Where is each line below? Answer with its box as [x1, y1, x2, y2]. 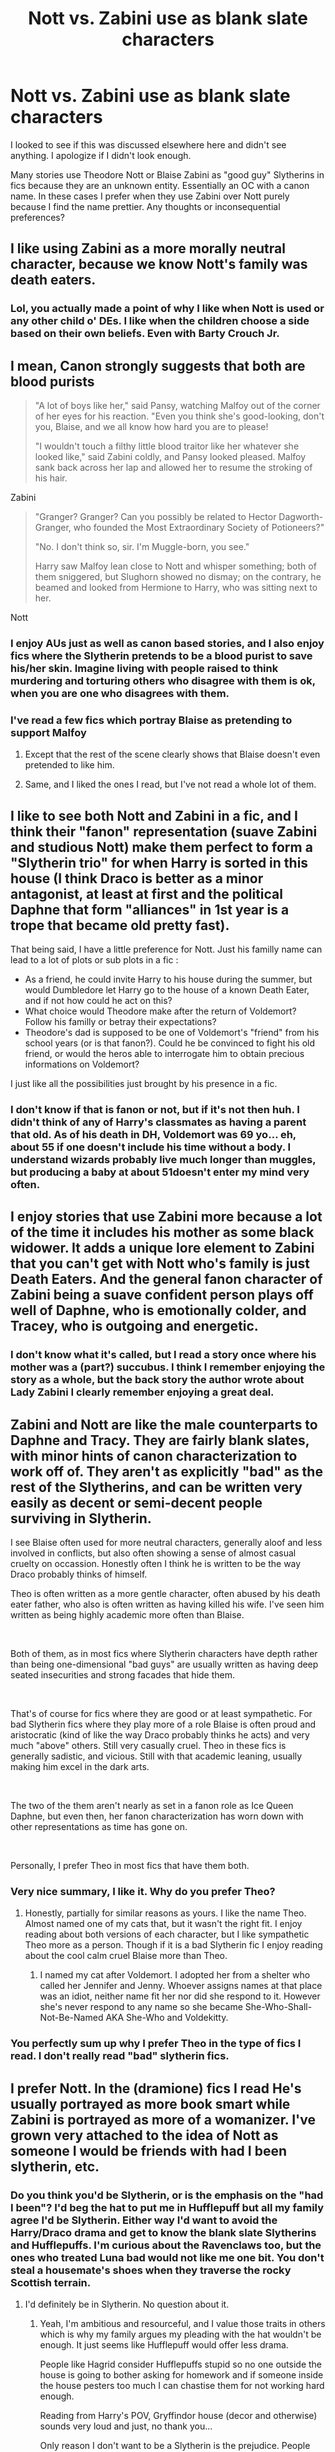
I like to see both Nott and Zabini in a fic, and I [10, 807, 298, 824]
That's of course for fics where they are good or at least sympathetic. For [10, 1708, 313, 1720]
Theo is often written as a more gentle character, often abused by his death [10, 1588, 321, 1600]
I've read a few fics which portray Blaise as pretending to [10, 713, 293, 727]
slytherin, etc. [10, 2158, 100, 2175]
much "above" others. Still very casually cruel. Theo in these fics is [10, 1740, 287, 1752]
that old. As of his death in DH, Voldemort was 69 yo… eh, [10, 1128, 297, 1142]
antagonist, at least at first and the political [10, 885, 283, 902]
